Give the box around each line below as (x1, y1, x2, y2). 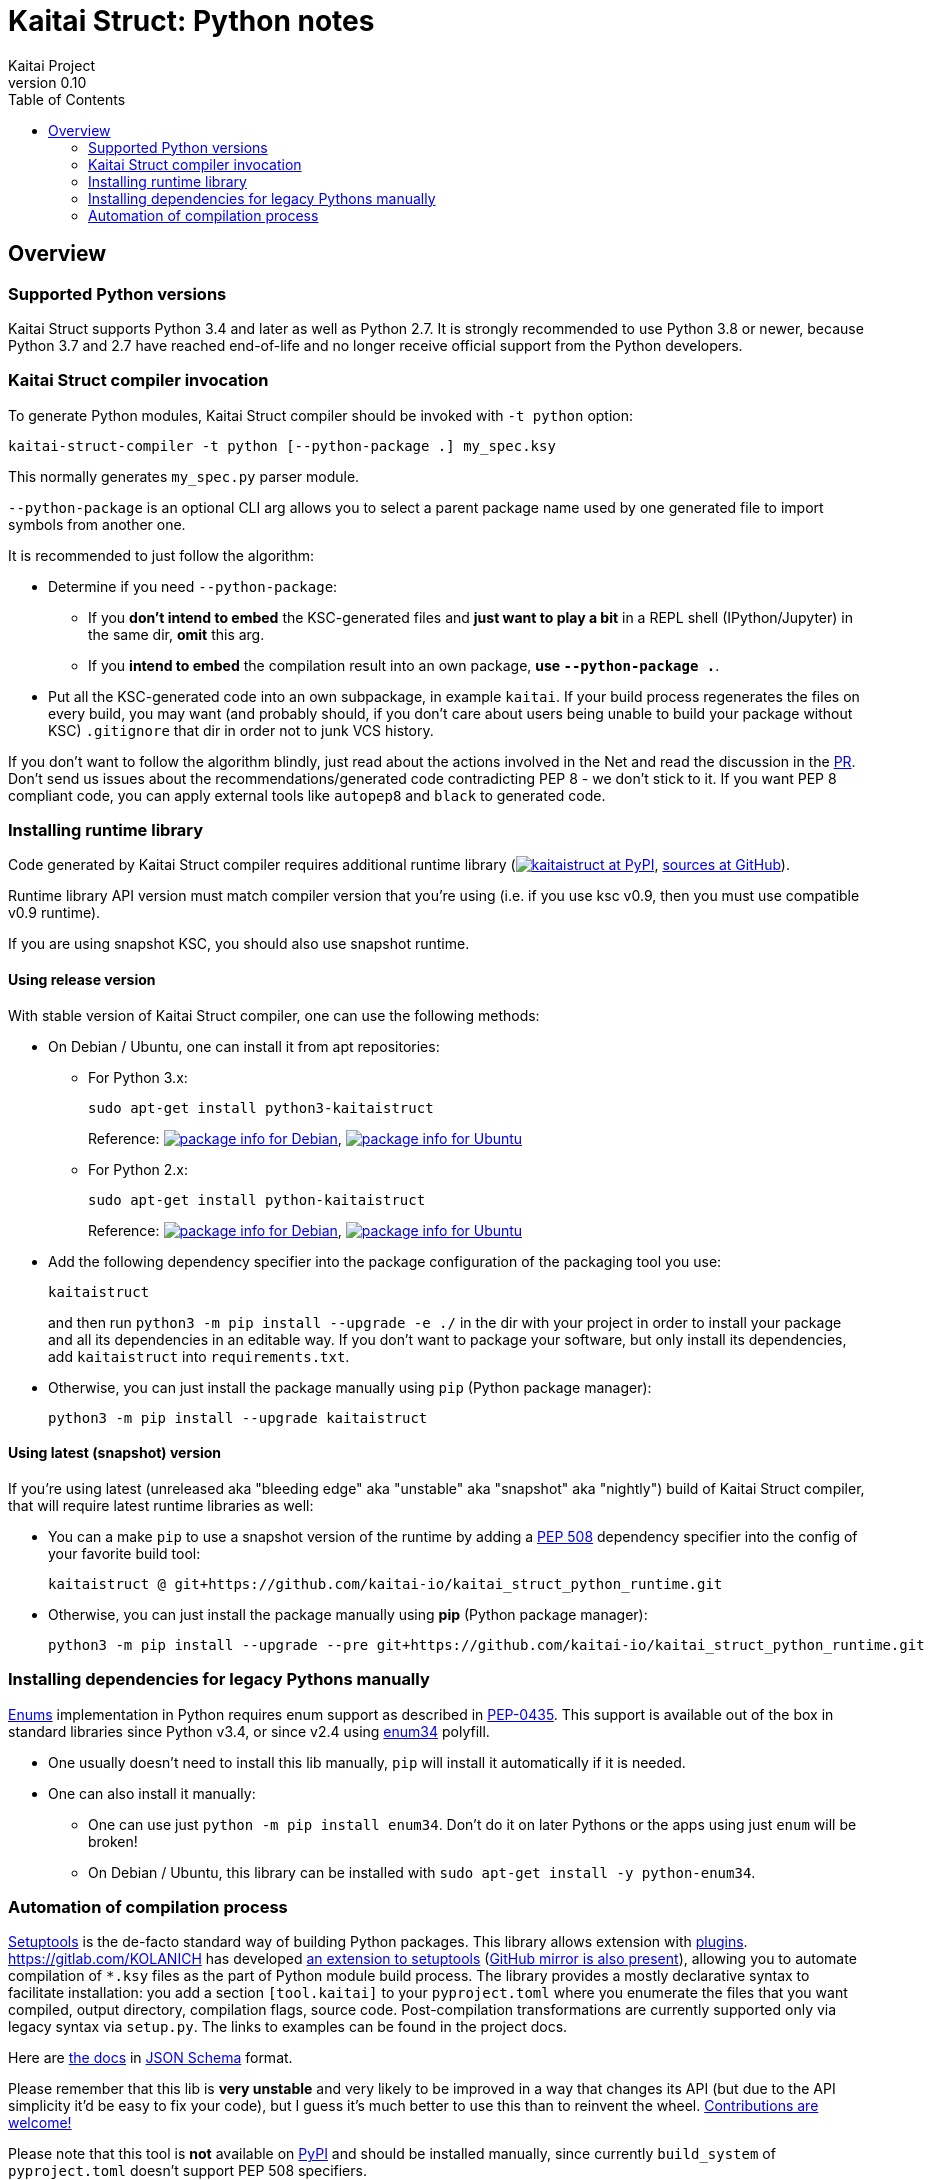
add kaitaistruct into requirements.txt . (48, 1347, 350, 1365)
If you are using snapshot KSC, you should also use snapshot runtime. (8, 935, 470, 953)
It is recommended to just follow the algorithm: (8, 546, 314, 564)
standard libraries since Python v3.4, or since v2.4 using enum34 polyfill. (8, 1722, 490, 1740)
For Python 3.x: (88, 1068, 188, 1086)
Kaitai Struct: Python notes (8, 4, 375, 38)
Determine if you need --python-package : (48, 577, 338, 595)
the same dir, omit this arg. (88, 625, 265, 643)
